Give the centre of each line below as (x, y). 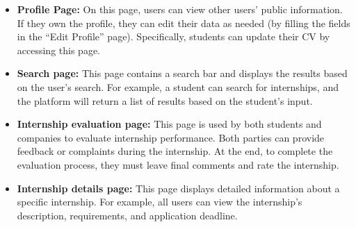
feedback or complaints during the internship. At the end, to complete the (175, 151)
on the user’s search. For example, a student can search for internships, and (178, 86)
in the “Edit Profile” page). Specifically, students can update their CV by (173, 36)
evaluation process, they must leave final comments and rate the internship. (178, 164)
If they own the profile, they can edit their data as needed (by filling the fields (184, 23)
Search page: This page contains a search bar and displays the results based (182, 73)
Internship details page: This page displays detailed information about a (178, 188)
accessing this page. (59, 50)
